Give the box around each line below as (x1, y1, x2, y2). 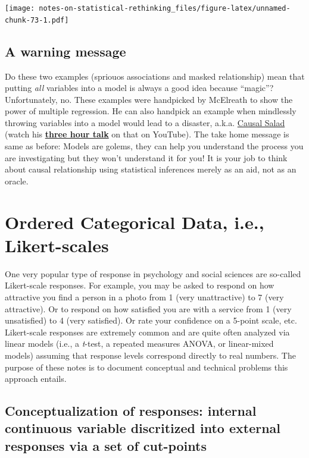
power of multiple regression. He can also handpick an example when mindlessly (5, 105, 296, 117)
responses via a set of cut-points (5, 436, 207, 454)
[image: (5, 4, 35, 12)
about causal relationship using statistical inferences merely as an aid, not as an (5, 163, 296, 175)
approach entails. (5, 372, 67, 385)
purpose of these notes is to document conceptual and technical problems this (5, 360, 288, 373)
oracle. (5, 174, 29, 187)
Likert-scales (5, 233, 109, 257)
